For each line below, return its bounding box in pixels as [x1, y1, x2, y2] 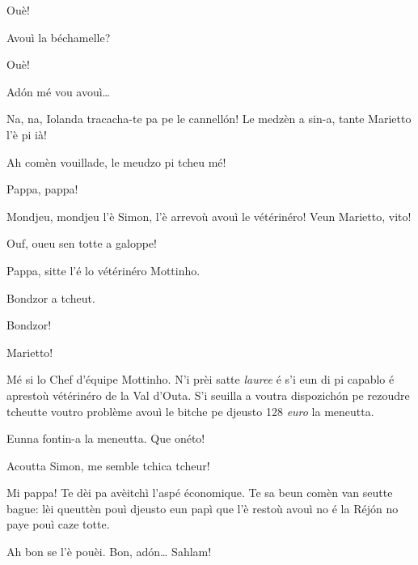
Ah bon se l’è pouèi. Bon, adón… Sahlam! [6, 543, 212, 560]
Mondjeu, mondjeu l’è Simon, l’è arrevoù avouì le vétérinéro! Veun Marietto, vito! [6, 207, 412, 224]
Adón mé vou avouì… [6, 83, 110, 100]
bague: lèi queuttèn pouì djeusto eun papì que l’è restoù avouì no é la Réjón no [6, 499, 399, 516]
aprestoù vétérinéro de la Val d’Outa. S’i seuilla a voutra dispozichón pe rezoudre [6, 386, 410, 403]
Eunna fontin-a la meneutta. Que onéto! [6, 430, 205, 447]
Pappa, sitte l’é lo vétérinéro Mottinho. [6, 261, 201, 278]
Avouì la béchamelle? [6, 28, 111, 45]
